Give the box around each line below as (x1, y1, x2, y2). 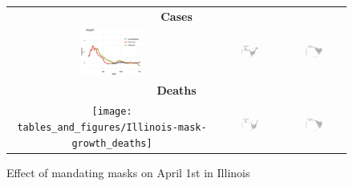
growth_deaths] (71, 137, 152, 149)
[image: (91, 106, 132, 118)
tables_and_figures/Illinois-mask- (17, 121, 207, 133)
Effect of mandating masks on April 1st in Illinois (6, 164, 250, 180)
